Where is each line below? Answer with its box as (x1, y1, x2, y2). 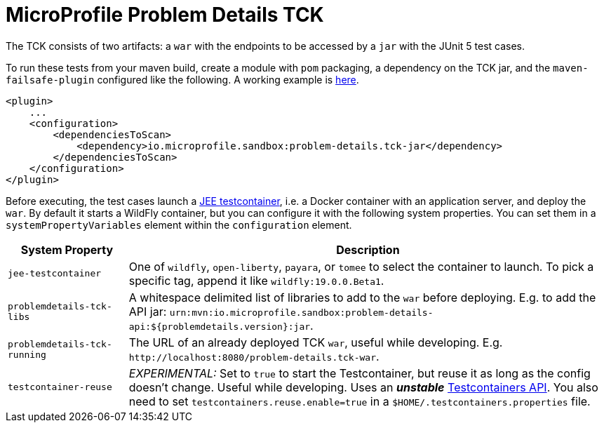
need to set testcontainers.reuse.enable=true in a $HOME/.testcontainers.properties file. (128, 394, 591, 408)
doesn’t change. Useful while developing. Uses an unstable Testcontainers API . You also (128, 380, 598, 394)
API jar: (128, 304, 167, 319)
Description (336, 242, 400, 257)
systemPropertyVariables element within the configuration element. (6, 218, 352, 231)
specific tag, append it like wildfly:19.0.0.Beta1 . (128, 273, 384, 288)
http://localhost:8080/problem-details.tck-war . (128, 349, 380, 363)
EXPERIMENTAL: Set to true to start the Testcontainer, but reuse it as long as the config (128, 366, 591, 380)
